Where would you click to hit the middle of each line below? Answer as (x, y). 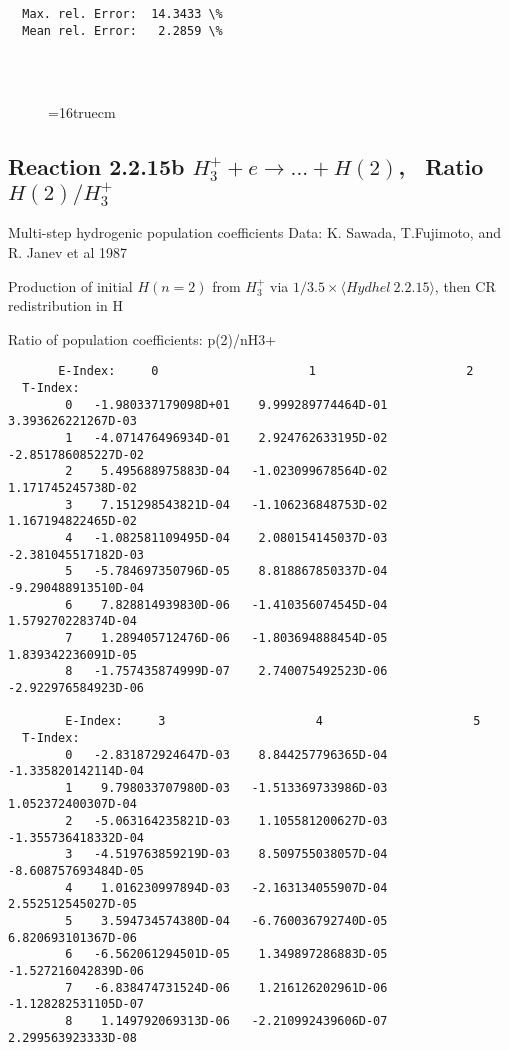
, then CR (465, 285)
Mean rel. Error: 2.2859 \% (122, 30)
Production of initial (70, 285)
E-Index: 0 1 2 (266, 371)
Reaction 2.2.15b (96, 166)
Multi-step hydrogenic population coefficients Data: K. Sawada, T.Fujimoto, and (254, 232)
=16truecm (82, 112)
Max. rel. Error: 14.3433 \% (122, 14)
